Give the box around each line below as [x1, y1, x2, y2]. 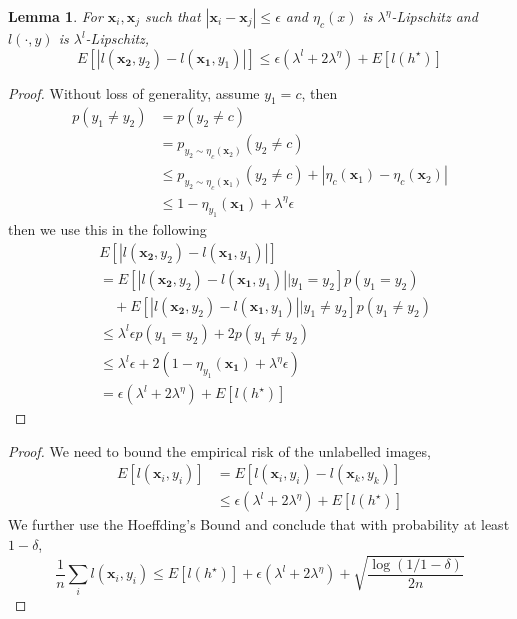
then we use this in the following [8, 219, 207, 240]
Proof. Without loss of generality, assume [8, 82, 260, 103]
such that [145, 6, 201, 26]
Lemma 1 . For [8, 6, 103, 26]
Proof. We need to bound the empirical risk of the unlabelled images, [8, 440, 431, 461]
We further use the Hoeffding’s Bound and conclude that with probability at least [8, 514, 510, 535]
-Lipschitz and [391, 6, 478, 26]
